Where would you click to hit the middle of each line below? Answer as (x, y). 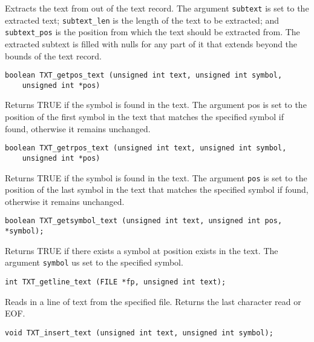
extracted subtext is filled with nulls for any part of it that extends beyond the (151, 43)
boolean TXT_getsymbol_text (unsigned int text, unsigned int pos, (144, 221)
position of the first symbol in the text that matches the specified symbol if (144, 117)
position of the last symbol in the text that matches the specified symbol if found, (157, 189)
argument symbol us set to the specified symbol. (94, 262)
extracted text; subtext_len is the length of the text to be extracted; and (142, 20)
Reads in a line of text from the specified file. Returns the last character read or (153, 301)
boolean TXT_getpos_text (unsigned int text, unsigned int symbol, (144, 75)
